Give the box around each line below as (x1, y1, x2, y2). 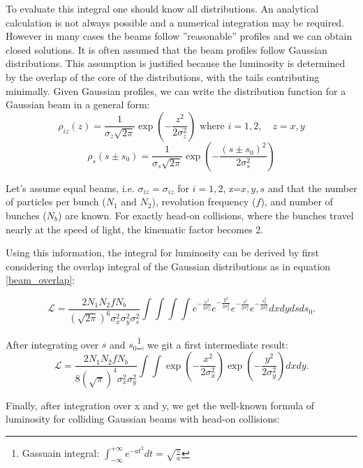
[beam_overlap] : (6, 272, 75, 287)
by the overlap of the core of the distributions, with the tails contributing (6, 69, 320, 84)
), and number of (260, 194, 333, 209)
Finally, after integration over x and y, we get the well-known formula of (6, 397, 315, 412)
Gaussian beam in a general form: (6, 97, 150, 112)
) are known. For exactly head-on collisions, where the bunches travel (58, 207, 354, 222)
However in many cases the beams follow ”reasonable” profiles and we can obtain (6, 29, 353, 43)
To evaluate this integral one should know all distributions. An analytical (6, 1, 319, 15)
